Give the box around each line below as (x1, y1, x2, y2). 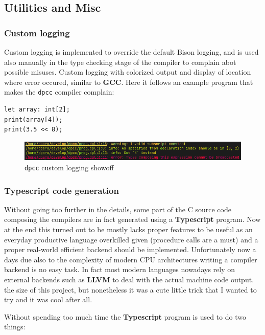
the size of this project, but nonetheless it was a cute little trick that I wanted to (4, 284, 257, 295)
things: (4, 321, 26, 332)
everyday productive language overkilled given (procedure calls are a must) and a (4, 234, 258, 244)
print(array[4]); (4, 116, 63, 123)
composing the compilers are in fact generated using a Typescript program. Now (4, 214, 261, 225)
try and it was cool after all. (4, 294, 92, 305)
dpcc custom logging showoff (25, 162, 114, 172)
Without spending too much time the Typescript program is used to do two (4, 311, 246, 322)
